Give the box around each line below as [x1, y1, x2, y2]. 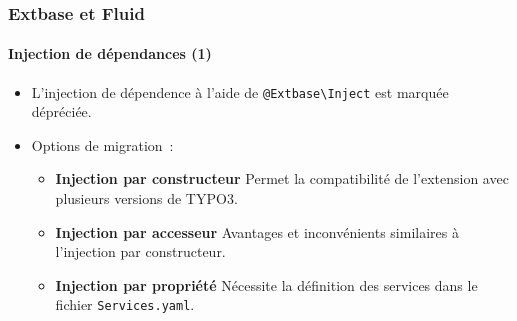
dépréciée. [31, 101, 92, 122]
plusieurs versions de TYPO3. [55, 188, 238, 209]
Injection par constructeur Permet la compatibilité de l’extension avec [55, 168, 509, 189]
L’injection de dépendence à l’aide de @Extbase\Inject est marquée [31, 81, 449, 102]
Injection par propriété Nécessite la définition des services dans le [55, 274, 478, 295]
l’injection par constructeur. [55, 241, 226, 262]
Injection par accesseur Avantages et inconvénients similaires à [55, 221, 459, 242]
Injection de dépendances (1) [8, 43, 212, 64]
